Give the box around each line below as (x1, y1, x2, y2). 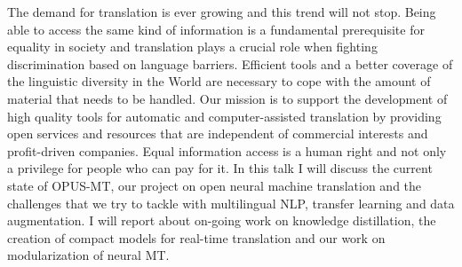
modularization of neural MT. (7, 246, 170, 264)
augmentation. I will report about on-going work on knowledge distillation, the (7, 211, 436, 230)
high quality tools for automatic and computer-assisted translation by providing (7, 106, 442, 125)
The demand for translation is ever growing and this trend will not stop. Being (7, 3, 436, 20)
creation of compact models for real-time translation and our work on (7, 228, 386, 247)
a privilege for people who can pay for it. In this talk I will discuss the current (7, 159, 433, 177)
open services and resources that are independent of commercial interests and (7, 124, 428, 143)
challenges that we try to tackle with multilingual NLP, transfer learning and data (7, 193, 455, 212)
